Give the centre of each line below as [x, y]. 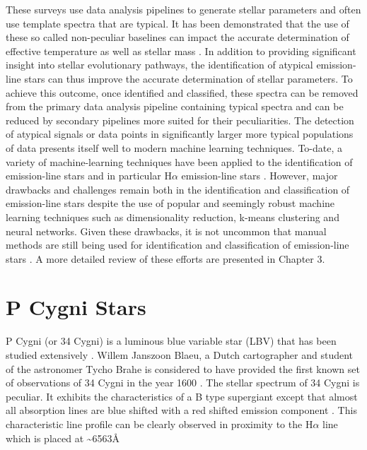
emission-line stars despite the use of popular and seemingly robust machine [170, 203]
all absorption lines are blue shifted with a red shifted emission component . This [181, 410]
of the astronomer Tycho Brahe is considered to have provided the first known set [183, 368]
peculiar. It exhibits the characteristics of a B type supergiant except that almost [182, 396]
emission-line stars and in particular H [89, 176]
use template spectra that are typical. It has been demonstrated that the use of [177, 23]
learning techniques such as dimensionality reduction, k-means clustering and [173, 217]
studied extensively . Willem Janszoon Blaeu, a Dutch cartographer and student [180, 355]
